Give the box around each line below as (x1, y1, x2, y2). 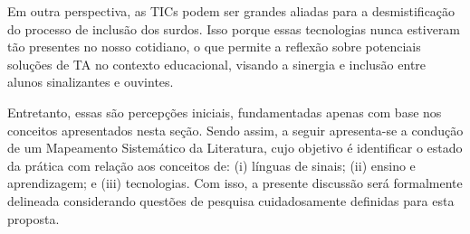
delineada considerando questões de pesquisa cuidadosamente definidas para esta (7, 191, 455, 210)
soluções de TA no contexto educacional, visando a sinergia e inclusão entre (7, 54, 427, 73)
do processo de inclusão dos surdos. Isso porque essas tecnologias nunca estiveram (7, 19, 461, 38)
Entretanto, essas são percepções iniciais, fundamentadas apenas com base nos (7, 102, 442, 121)
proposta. (7, 209, 60, 228)
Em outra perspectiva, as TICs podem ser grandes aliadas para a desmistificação (7, 2, 456, 20)
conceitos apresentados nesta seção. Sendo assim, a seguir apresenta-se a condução (7, 120, 464, 139)
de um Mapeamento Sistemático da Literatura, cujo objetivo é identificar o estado (7, 138, 463, 157)
